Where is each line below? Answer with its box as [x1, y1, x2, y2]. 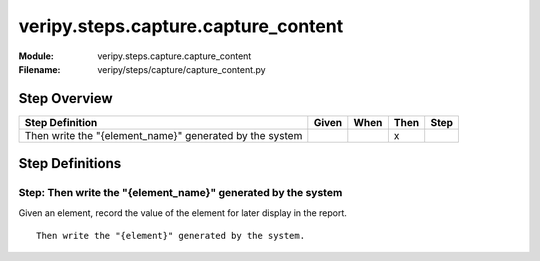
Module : [18, 50, 54, 62]
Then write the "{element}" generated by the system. [36, 230, 305, 241]
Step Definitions [18, 155, 122, 172]
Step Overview [18, 90, 114, 107]
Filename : [18, 63, 61, 75]
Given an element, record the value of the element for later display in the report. [18, 206, 347, 219]
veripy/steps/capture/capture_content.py [97, 63, 266, 75]
